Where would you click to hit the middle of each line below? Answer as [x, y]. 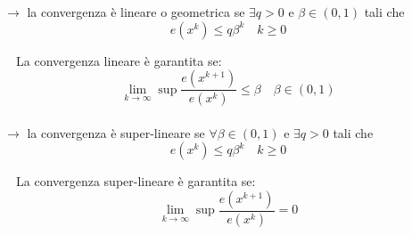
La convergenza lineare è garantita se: [119, 60]
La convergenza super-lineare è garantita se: [136, 181]
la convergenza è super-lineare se [116, 132]
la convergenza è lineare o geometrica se [136, 12]
